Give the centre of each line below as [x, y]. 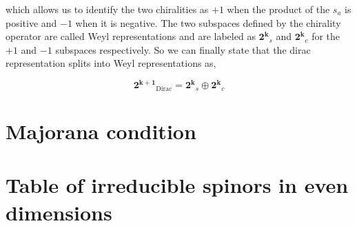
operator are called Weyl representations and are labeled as [131, 36]
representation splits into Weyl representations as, [111, 63]
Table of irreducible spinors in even [177, 185]
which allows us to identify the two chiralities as [107, 9]
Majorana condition [101, 131]
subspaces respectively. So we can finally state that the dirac [183, 49]
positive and [31, 22]
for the [326, 36]
